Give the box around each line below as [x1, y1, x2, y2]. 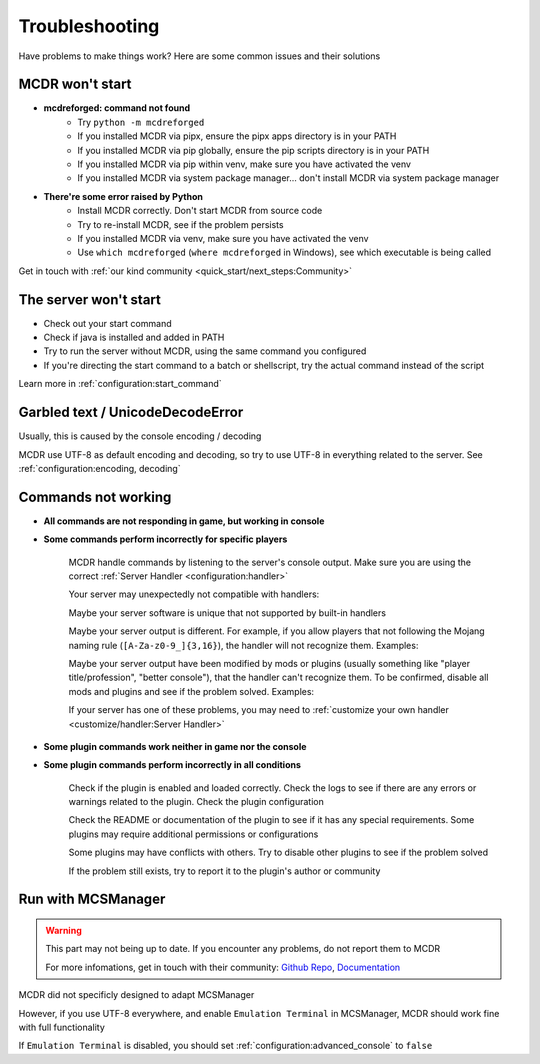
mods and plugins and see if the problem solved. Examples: [68, 685, 315, 697]
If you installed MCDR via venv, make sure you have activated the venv [77, 232, 369, 244]
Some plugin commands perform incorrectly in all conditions [43, 759, 302, 771]
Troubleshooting [18, 15, 160, 37]
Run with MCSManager [18, 891, 166, 908]
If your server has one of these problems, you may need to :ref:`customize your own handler [68, 704, 450, 716]
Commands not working [18, 488, 172, 505]
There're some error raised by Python [43, 190, 204, 202]
